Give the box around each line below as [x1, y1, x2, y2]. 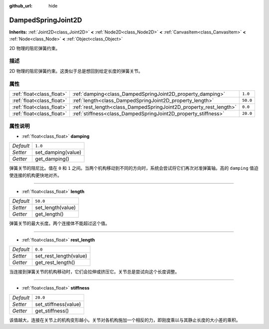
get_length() [35, 211, 64, 218]
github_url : [9, 3, 32, 8]
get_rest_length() [35, 259, 75, 266]
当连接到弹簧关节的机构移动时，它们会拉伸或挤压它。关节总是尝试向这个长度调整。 [9, 269, 179, 275]
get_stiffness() [35, 307, 69, 314]
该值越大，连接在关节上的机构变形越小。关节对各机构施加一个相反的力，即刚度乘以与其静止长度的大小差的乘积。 [9, 317, 241, 323]
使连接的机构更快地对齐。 [9, 172, 62, 178]
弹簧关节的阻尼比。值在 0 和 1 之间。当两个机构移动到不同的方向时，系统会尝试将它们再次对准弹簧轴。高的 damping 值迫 [9, 165, 259, 171]
